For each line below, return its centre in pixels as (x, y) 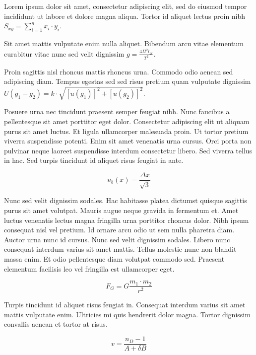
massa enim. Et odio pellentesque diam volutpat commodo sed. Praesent (114, 259)
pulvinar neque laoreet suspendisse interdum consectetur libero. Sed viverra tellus (128, 150)
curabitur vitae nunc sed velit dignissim (64, 53)
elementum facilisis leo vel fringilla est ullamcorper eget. (89, 268)
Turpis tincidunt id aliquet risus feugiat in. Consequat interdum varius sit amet (125, 305)
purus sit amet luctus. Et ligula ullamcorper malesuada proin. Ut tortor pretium (126, 131)
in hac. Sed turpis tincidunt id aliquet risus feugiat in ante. (94, 160)
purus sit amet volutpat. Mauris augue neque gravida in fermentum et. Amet (121, 210)
